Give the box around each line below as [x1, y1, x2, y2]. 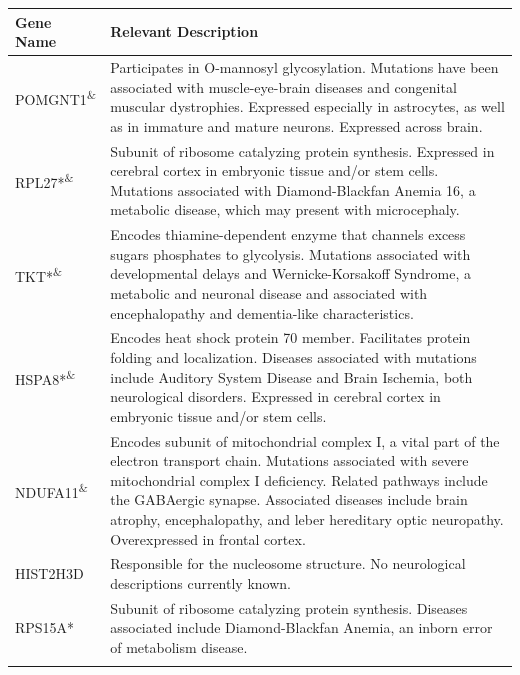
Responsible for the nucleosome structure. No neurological [110, 553, 466, 574]
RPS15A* [15, 617, 75, 638]
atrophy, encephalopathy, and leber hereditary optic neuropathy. [110, 509, 504, 529]
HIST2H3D [15, 563, 84, 584]
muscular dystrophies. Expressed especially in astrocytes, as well [110, 96, 505, 117]
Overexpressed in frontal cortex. [110, 528, 306, 549]
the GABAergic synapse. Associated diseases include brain [110, 489, 468, 510]
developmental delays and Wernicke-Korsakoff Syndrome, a [110, 263, 471, 284]
